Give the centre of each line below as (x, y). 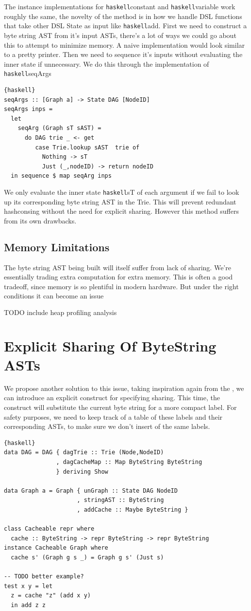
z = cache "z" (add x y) (51, 596)
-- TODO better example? (44, 577)
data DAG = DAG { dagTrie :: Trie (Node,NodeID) (84, 453)
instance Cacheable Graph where (56, 548)
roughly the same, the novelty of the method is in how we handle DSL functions (123, 16)
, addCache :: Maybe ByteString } (133, 509)
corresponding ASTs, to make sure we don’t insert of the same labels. (107, 426)
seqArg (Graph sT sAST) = (59, 128)
